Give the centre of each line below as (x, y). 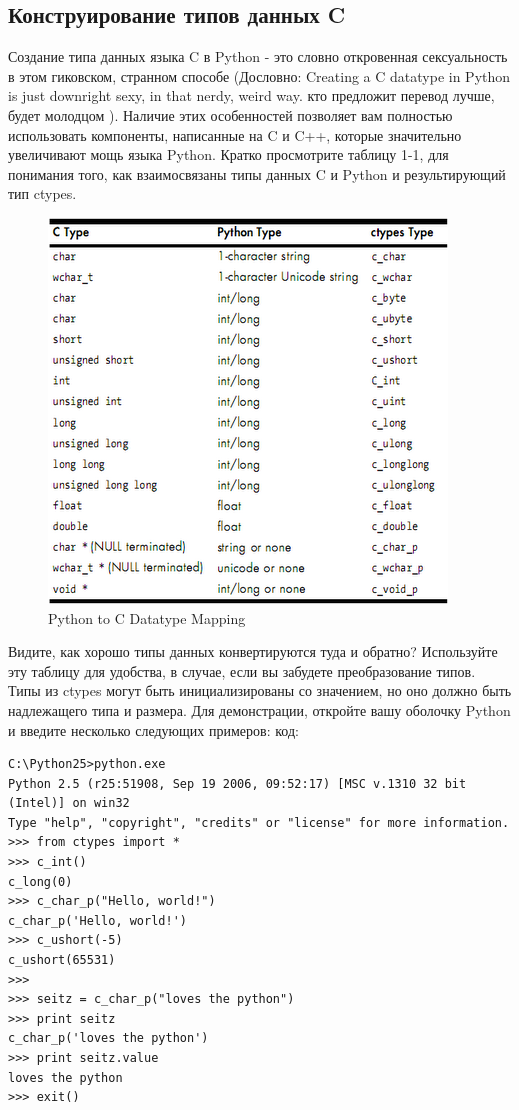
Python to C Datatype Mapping (147, 617)
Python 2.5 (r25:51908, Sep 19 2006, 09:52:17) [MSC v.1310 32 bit (237, 783)
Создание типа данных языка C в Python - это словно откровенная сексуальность (258, 56)
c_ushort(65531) (62, 960)
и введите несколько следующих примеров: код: (153, 729)
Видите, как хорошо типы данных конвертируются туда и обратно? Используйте (253, 651)
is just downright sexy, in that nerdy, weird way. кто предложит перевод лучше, (251, 95)
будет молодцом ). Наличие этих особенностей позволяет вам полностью (230, 114)
